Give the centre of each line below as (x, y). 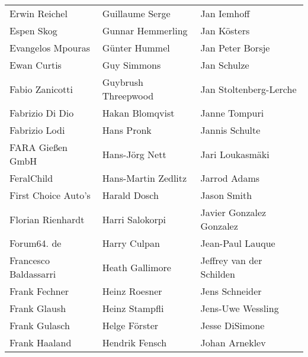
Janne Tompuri (232, 113)
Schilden (218, 274)
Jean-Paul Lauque (238, 243)
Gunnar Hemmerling (145, 30)
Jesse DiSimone (232, 325)
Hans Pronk (127, 130)
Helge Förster (130, 325)
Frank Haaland (41, 342)
